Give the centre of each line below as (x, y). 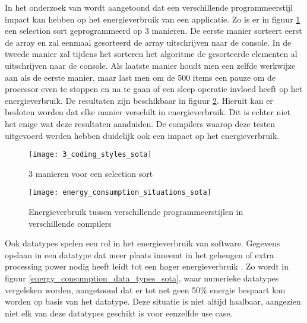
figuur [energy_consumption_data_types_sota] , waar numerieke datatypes (142, 278)
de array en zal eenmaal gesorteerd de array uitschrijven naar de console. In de (148, 42)
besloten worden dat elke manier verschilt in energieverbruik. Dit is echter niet (148, 112)
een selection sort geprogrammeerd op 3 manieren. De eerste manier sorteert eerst (153, 31)
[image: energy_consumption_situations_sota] (120, 193)
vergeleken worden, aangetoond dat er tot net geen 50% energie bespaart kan (145, 289)
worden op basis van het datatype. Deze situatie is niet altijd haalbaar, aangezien (153, 301)
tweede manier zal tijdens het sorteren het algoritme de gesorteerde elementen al (151, 54)
